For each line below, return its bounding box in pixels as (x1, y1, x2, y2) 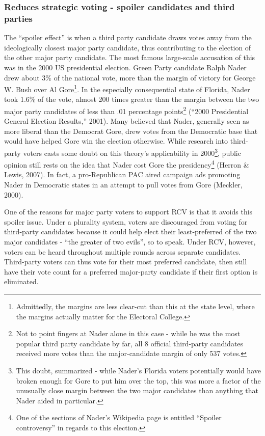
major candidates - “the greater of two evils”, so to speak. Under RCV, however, (4, 236, 256, 247)
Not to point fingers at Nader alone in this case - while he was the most (16, 328, 241, 339)
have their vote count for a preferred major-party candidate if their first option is (4, 266, 258, 277)
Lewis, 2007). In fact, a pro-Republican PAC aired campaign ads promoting (4, 169, 241, 180)
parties (4, 12, 33, 24)
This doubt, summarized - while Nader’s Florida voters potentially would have (16, 365, 261, 375)
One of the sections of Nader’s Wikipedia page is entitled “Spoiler (16, 412, 222, 423)
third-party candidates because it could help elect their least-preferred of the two (4, 226, 257, 237)
